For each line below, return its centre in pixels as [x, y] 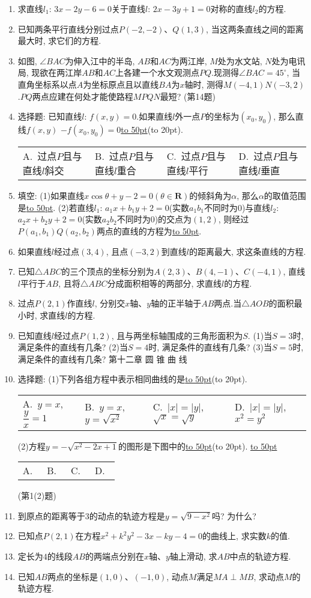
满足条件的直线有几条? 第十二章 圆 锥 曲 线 [102, 358]
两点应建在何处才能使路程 [83, 96]
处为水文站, [240, 60]
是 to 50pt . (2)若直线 [56, 207]
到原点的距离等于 [51, 515]
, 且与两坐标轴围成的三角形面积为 [177, 335]
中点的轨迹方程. [260, 556]
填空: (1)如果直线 [51, 196]
